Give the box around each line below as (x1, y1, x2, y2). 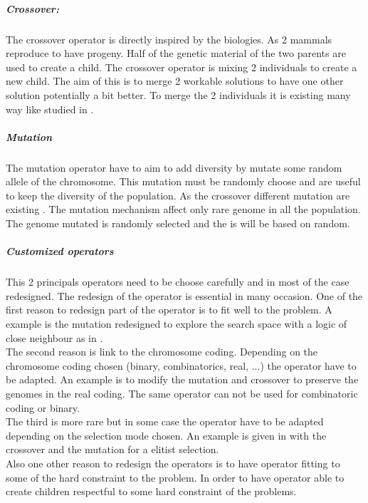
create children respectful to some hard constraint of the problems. (6, 484, 297, 499)
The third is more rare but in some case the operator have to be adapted (6, 414, 324, 429)
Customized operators (6, 244, 114, 259)
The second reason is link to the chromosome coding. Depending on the (6, 344, 318, 359)
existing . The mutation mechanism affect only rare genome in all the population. (6, 202, 361, 217)
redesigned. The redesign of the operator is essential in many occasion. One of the (6, 288, 363, 303)
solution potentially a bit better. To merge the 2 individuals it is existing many (6, 87, 351, 102)
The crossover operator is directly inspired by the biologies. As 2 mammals (6, 31, 332, 46)
